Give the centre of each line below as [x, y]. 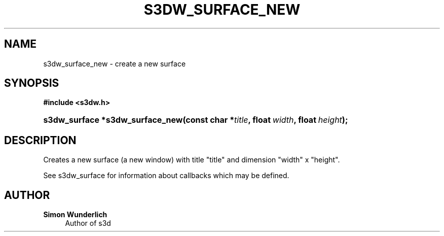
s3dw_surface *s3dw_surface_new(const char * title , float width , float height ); [196, 120]
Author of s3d [88, 223]
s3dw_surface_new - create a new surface [115, 63]
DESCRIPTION [40, 140]
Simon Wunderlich [75, 215]
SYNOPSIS [32, 83]
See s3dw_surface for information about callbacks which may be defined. [166, 176]
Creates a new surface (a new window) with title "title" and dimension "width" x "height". [192, 160]
